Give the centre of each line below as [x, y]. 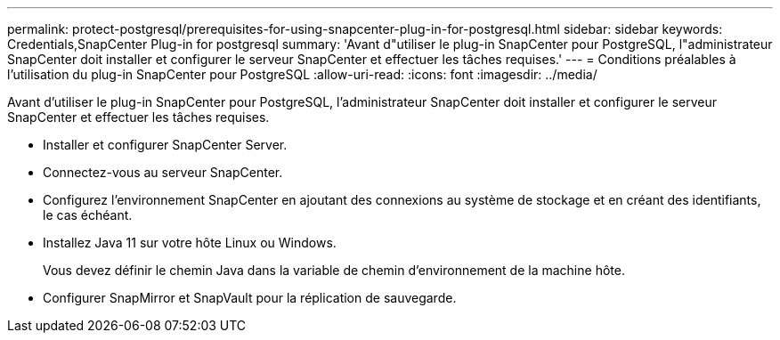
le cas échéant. [88, 215]
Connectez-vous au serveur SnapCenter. [163, 172]
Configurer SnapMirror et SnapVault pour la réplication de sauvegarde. [250, 298]
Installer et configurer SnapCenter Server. [165, 145]
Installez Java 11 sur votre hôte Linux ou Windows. [190, 243]
